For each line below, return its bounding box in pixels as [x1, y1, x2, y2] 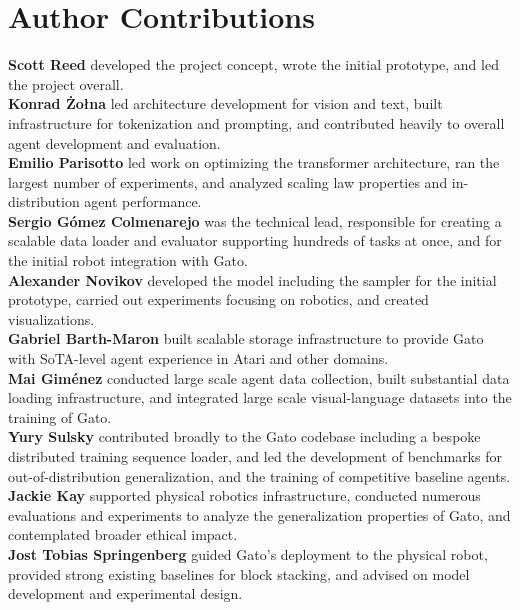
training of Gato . [8, 406, 112, 427]
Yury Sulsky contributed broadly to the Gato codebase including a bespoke [8, 426, 481, 447]
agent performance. [84, 191, 202, 212]
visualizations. [8, 308, 95, 329]
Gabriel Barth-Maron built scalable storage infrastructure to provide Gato [8, 328, 484, 349]
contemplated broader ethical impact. [8, 524, 238, 545]
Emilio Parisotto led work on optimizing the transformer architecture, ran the [8, 152, 500, 173]
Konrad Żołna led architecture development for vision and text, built [8, 93, 443, 114]
